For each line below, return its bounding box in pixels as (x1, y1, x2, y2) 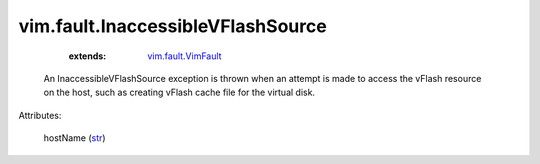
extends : (68, 50, 107, 62)
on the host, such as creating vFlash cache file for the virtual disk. (43, 86, 315, 99)
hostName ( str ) (43, 132, 106, 144)
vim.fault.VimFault (147, 50, 222, 62)
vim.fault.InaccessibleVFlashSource (18, 15, 327, 37)
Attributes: (18, 109, 62, 121)
